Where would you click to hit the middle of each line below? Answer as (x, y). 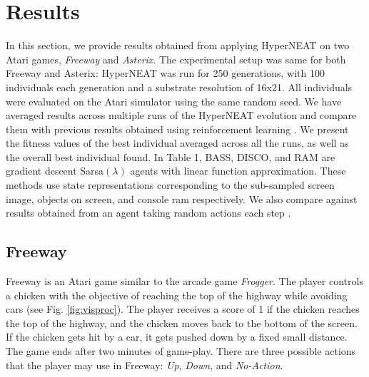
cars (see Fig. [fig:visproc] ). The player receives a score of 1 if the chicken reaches (183, 309)
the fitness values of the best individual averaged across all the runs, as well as (177, 143)
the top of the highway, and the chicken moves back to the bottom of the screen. (182, 322)
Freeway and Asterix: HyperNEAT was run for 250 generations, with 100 (165, 73)
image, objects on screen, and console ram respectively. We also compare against (182, 198)
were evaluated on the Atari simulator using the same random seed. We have (174, 101)
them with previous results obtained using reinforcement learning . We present (177, 129)
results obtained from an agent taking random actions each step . (148, 213)
